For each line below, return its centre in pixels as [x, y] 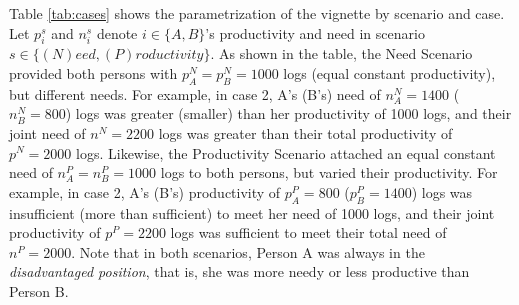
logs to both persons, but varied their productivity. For [329, 172]
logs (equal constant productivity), [389, 72]
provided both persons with [93, 72]
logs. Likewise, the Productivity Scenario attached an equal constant [286, 152]
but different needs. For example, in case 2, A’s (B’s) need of [195, 93]
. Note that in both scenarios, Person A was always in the [248, 251]
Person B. [39, 290]
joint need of [47, 132]
